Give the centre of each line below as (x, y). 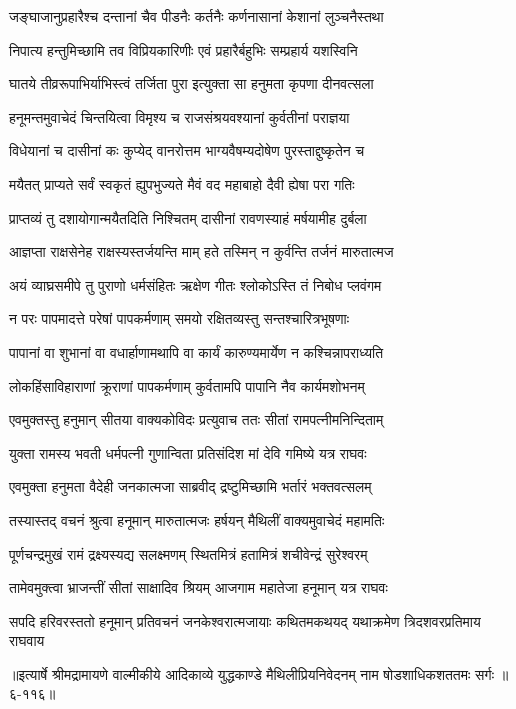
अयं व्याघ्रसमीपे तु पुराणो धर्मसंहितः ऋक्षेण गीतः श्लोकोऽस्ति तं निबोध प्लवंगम (195, 284)
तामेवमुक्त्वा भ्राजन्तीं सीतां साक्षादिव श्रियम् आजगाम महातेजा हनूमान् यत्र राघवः (198, 587)
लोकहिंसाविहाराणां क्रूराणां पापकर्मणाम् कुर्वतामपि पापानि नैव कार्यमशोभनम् (187, 385)
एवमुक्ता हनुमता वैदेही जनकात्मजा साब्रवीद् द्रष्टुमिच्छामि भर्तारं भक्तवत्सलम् (190, 486)
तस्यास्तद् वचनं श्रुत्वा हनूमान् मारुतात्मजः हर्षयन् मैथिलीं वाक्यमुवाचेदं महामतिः (197, 519)
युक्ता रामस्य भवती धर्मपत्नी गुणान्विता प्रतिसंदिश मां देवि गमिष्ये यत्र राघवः (188, 452)
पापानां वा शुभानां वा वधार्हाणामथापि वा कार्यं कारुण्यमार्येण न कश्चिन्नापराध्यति (196, 351)
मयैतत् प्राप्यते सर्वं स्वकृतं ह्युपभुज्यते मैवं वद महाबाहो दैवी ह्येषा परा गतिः (182, 183)
